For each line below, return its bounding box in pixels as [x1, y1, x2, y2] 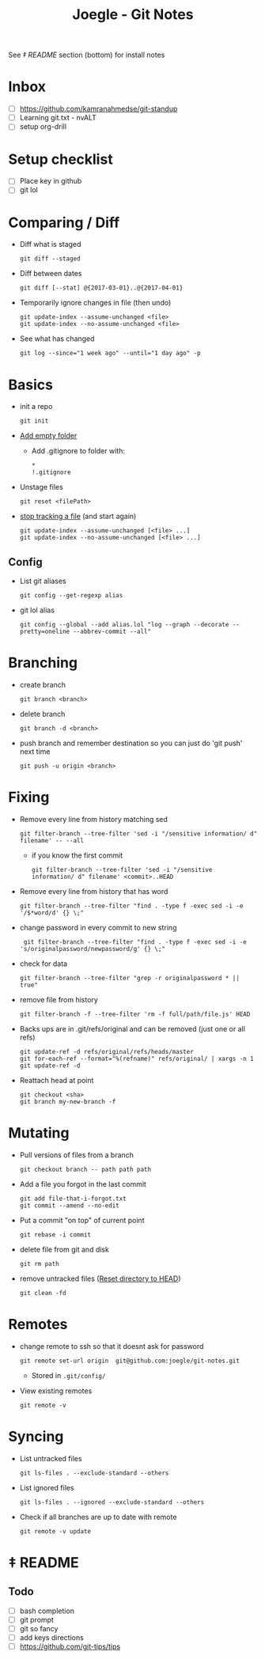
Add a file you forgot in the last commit [19, 1179, 146, 1188]
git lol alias [19, 605, 55, 615]
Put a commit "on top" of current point [19, 1215, 145, 1225]
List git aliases [19, 576, 66, 586]
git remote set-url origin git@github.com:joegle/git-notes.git [19, 1357, 240, 1365]
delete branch [19, 710, 66, 718]
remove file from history [19, 994, 99, 1004]
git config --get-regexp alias [19, 592, 123, 600]
